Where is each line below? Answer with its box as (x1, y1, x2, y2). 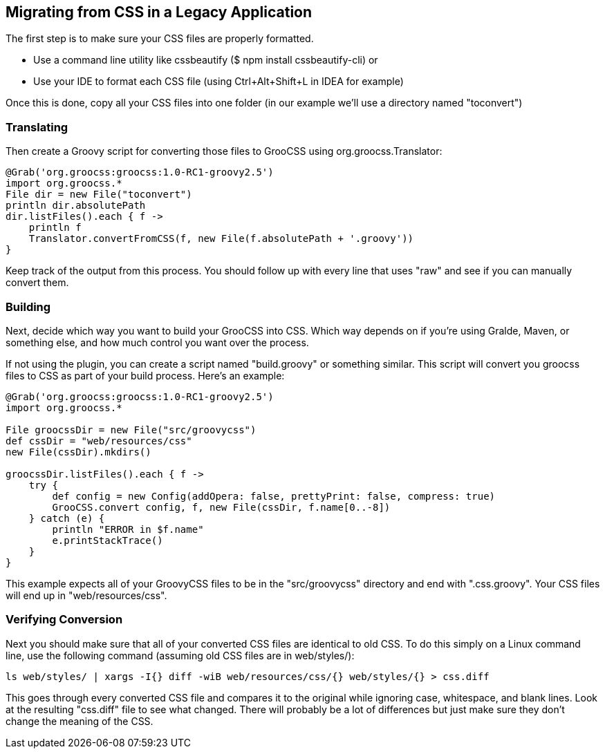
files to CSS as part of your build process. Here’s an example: (6, 369, 285, 381)
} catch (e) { (28, 512, 105, 524)
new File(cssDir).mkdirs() (6, 446, 151, 458)
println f (28, 222, 82, 234)
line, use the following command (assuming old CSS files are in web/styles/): (6, 649, 355, 661)
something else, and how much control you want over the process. (6, 336, 309, 348)
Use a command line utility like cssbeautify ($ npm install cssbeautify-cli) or (33, 54, 378, 66)
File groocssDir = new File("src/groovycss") (6, 424, 257, 435)
